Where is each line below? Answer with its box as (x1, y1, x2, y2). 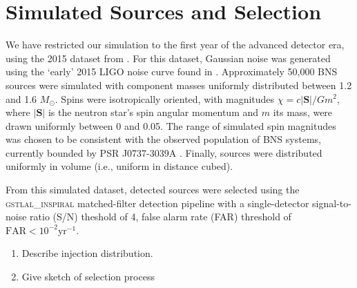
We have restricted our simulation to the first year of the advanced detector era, (6, 37, 345, 52)
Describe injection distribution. (21, 246, 153, 260)
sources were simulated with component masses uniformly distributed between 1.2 (6, 77, 352, 92)
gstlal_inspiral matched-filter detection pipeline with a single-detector (6, 195, 309, 210)
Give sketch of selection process (21, 269, 155, 284)
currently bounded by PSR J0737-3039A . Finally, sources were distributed (6, 145, 322, 160)
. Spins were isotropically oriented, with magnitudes (55, 91, 275, 106)
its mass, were (273, 105, 333, 119)
